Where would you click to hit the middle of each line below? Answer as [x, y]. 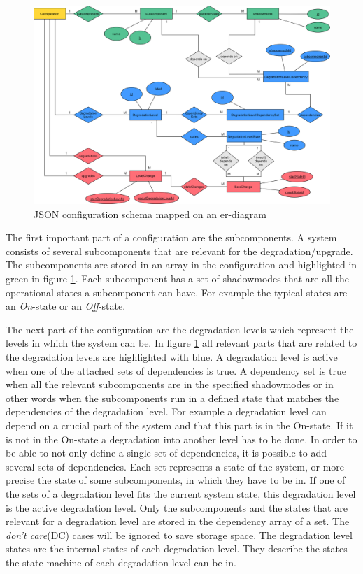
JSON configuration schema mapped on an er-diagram [150, 214]
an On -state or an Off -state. [66, 306]
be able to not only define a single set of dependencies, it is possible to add [166, 453]
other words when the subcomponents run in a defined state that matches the [172, 397]
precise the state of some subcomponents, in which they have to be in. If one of [176, 480]
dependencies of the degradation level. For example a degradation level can [166, 411]
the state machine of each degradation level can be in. [121, 562]
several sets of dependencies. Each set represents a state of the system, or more [175, 466]
